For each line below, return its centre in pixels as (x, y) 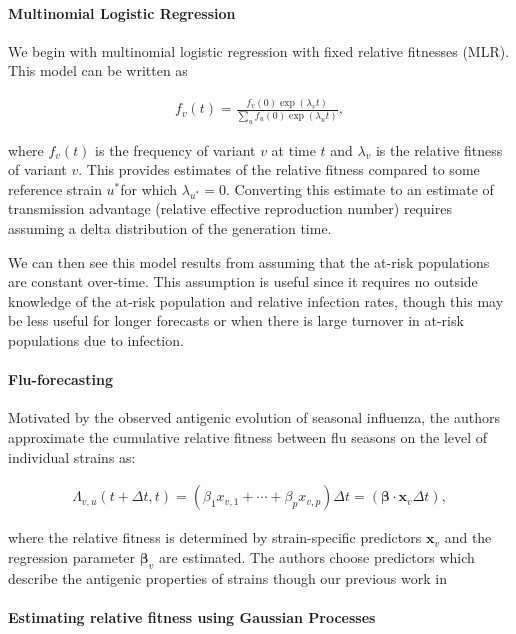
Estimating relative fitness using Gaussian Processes (192, 616)
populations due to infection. (96, 339)
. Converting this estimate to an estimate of (360, 188)
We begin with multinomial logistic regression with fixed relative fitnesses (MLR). (259, 50)
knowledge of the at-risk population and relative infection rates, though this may (256, 300)
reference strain (55, 188)
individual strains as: (72, 456)
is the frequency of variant (175, 149)
